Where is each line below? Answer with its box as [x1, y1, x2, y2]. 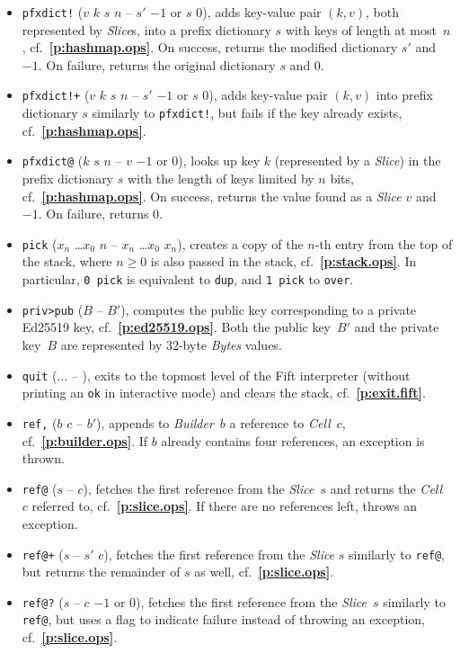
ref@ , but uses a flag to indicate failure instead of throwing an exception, [22, 610, 425, 629]
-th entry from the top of [314, 234, 453, 253]
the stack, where [22, 252, 112, 271]
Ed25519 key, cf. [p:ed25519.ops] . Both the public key [22, 318, 332, 336]
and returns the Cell [330, 479, 443, 497]
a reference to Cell [229, 413, 331, 432]
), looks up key [178, 151, 261, 170]
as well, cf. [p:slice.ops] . [194, 562, 334, 581]
